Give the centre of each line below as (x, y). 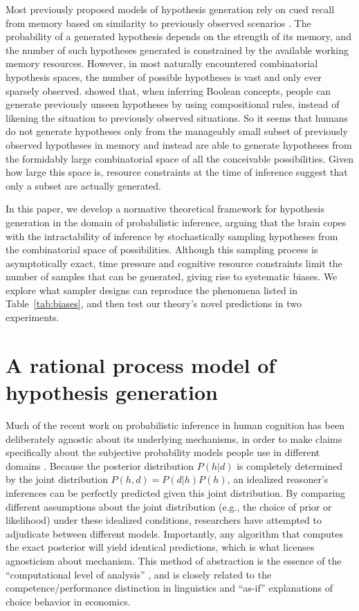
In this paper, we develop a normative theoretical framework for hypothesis (165, 209)
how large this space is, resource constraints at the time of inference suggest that (177, 172)
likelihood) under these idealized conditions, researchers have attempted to (164, 520)
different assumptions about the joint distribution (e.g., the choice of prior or (169, 506)
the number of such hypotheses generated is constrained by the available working (177, 49)
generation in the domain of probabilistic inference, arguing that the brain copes (176, 222)
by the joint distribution (57, 479)
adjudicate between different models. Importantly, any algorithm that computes (174, 533)
